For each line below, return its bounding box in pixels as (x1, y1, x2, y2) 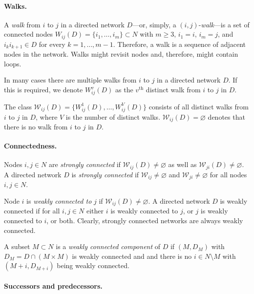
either (86, 206, 104, 216)
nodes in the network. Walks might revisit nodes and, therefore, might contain (4, 49, 238, 59)
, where (36, 111, 58, 122)
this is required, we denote (4, 84, 83, 95)
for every (39, 39, 65, 49)
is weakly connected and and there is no (72, 251, 192, 261)
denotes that (208, 111, 245, 122)
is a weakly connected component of (56, 241, 161, 252)
